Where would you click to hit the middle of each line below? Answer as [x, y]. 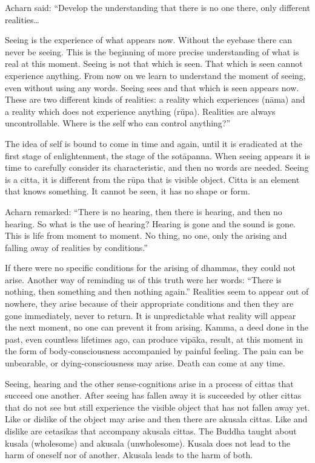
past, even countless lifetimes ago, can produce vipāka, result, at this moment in [154, 339]
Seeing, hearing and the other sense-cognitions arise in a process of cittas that [149, 383]
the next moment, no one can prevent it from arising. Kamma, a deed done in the [157, 327]
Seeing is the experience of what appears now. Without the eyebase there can [148, 40]
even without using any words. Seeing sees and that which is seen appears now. [152, 87]
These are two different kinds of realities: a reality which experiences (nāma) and [155, 99]
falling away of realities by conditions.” [76, 247]
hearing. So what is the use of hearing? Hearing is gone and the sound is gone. [151, 223]
